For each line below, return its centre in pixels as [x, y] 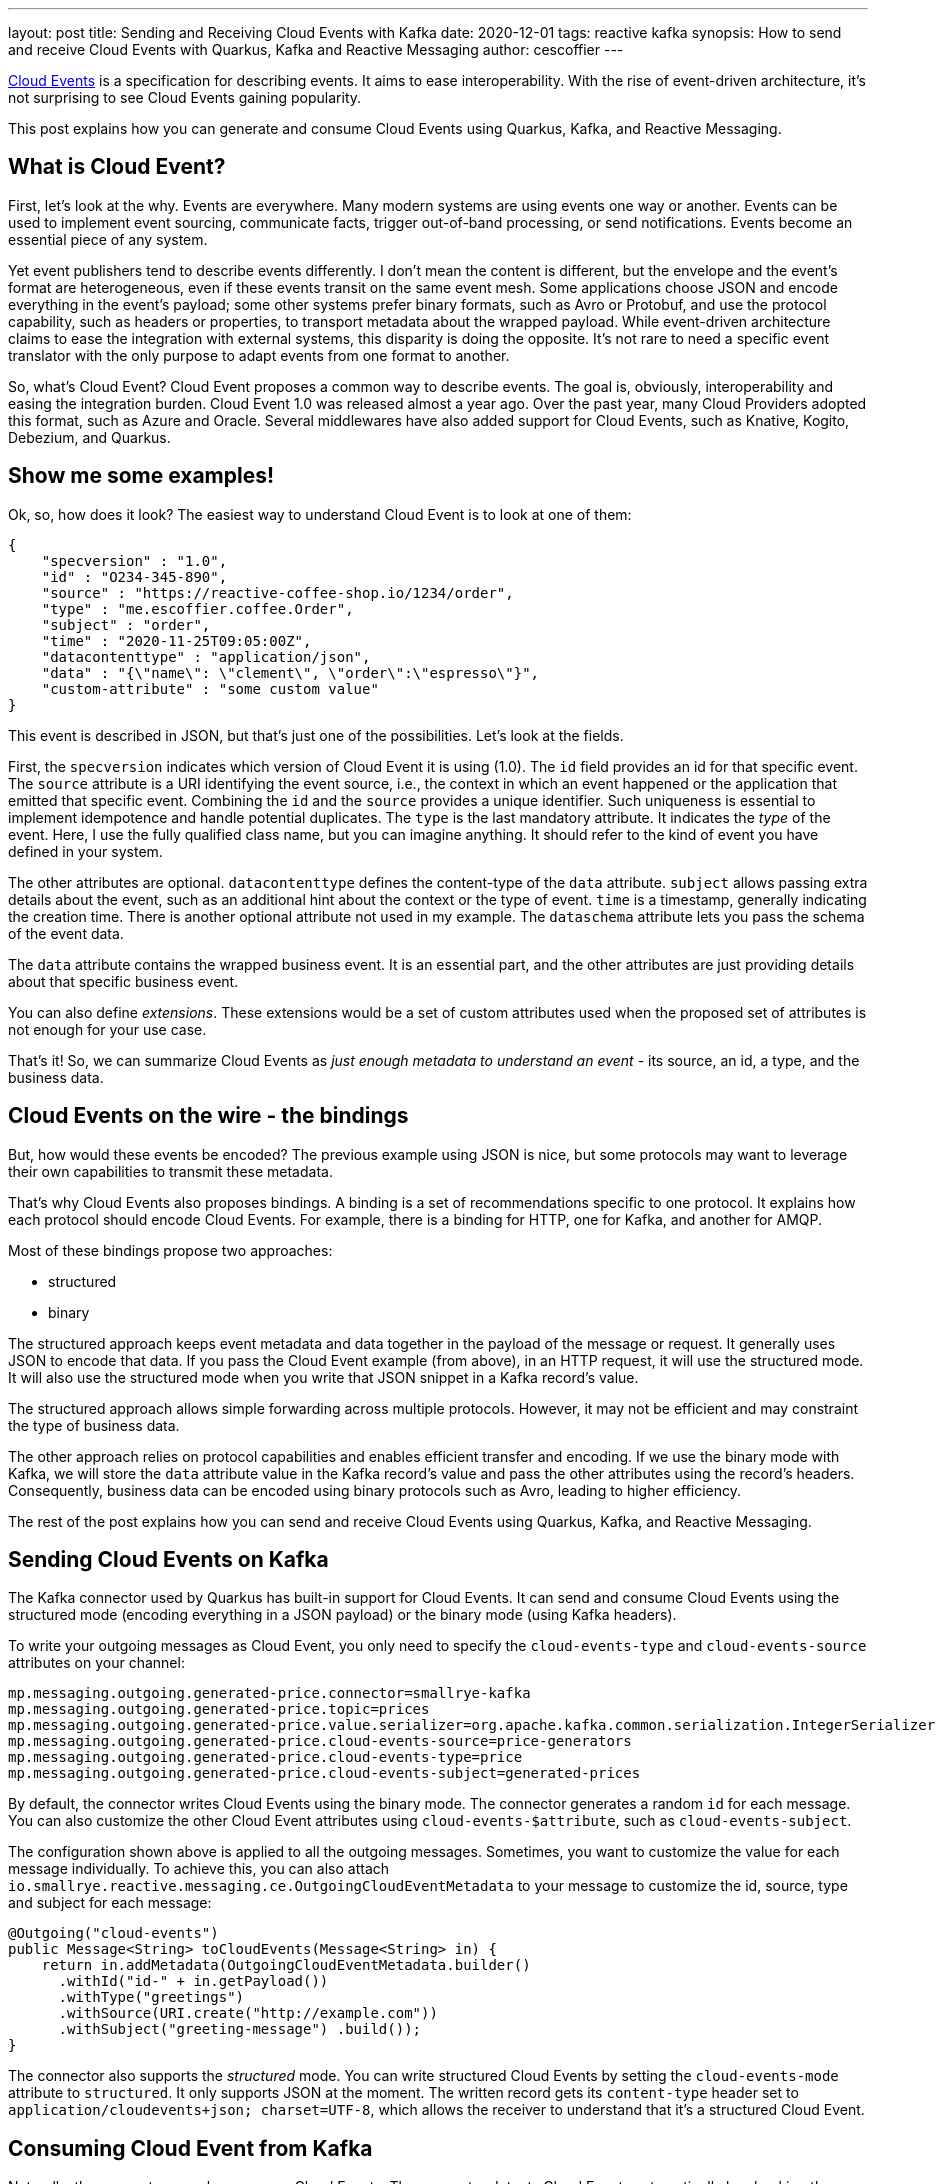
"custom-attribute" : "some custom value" [210, 688]
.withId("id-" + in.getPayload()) [193, 1981]
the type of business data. [94, 1425]
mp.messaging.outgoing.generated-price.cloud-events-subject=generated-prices [324, 1773]
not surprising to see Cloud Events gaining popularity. [185, 97]
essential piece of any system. [108, 239]
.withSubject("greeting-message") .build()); [240, 2029]
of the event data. [66, 933]
